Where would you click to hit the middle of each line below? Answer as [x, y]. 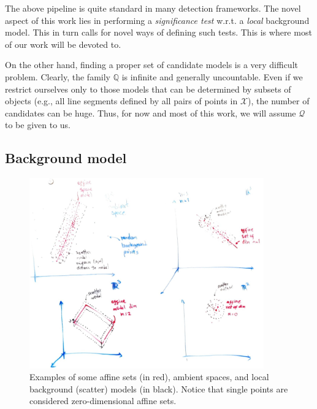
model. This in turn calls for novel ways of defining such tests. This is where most [158, 32]
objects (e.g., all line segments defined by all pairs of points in [121, 101]
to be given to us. [38, 125]
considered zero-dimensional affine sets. [103, 401]
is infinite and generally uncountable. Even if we [212, 76]
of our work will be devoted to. [63, 44]
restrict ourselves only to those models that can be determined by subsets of [148, 89]
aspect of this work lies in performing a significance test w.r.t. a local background [157, 20]
